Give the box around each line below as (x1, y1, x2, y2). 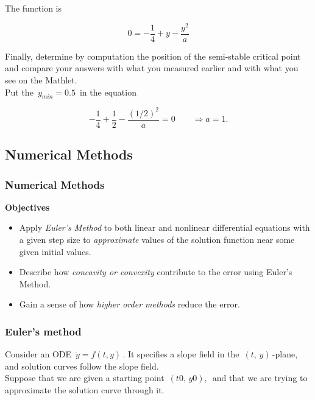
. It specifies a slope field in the (122, 348, 239, 360)
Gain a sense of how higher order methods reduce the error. (19, 298, 240, 311)
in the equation (79, 85, 136, 98)
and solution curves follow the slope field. (5, 359, 159, 372)
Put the (5, 85, 34, 98)
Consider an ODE (5, 348, 72, 360)
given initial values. (19, 245, 91, 258)
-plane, (272, 348, 298, 360)
